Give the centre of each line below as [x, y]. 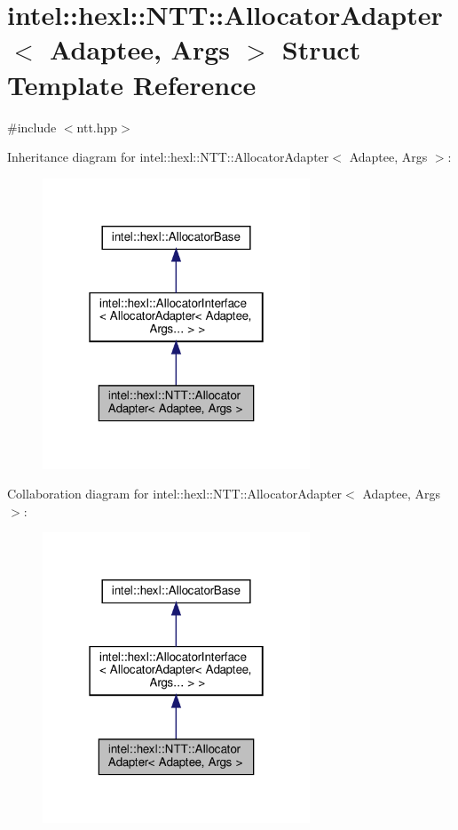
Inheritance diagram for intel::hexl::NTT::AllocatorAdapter [168, 157]
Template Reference [132, 84]
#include [32, 127]
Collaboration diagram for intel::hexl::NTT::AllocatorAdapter [175, 494]
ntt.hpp [97, 127]
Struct [321, 49]
